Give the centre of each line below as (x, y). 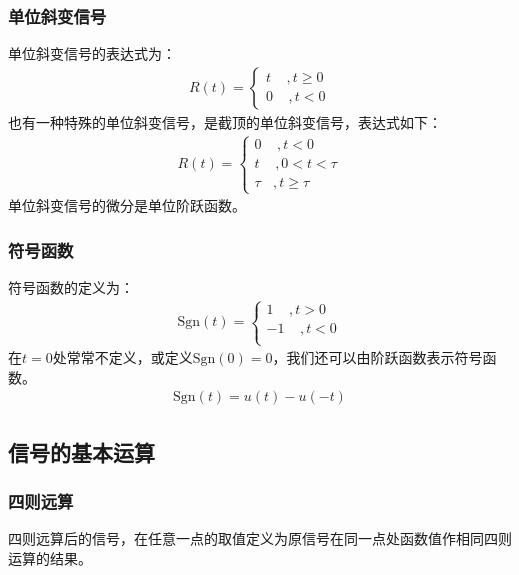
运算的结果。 (50, 557)
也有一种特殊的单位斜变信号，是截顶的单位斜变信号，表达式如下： (225, 121)
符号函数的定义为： (71, 286)
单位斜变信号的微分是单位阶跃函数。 (127, 205)
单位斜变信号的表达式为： (92, 53)
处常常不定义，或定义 (122, 357)
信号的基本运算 (81, 451)
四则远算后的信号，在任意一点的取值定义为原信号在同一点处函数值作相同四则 (260, 538)
